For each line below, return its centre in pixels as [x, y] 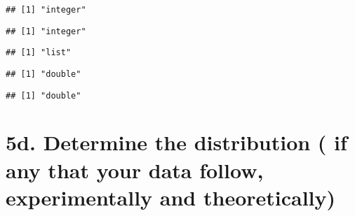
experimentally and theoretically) [171, 197]
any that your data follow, [135, 170]
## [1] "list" [39, 53]
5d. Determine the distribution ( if [176, 142]
